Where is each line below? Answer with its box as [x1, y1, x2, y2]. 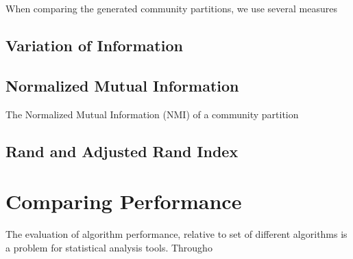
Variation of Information [5, 34, 183, 55]
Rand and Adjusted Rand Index [5, 140, 239, 161]
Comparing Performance [5, 187, 242, 215]
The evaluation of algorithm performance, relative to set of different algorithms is [5, 227, 348, 241]
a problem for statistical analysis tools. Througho [5, 240, 212, 254]
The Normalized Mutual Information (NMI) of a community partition [5, 107, 299, 121]
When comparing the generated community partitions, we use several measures [5, 1, 337, 15]
